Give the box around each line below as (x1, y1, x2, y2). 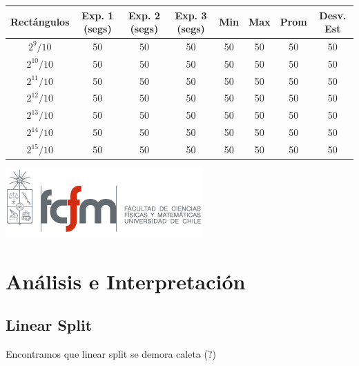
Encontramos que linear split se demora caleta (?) (6, 347, 217, 361)
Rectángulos (10, 15, 70, 29)
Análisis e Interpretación (6, 267, 246, 295)
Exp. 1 (81, 8, 114, 22)
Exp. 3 (175, 8, 207, 22)
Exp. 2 (128, 8, 160, 22)
